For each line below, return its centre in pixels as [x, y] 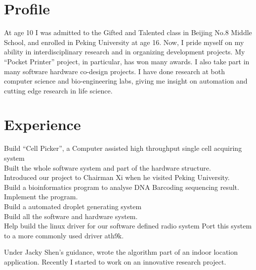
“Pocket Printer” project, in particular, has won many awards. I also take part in [127, 61]
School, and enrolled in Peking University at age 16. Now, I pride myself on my [124, 42]
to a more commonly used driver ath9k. [64, 235]
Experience [43, 124]
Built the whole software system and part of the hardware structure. [107, 167]
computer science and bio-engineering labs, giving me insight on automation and [126, 81]
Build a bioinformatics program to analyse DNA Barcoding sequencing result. [122, 187]
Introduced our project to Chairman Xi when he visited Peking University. [117, 177]
